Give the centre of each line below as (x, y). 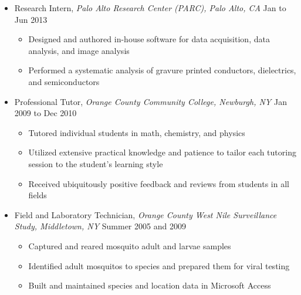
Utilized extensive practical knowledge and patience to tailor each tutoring (162, 152)
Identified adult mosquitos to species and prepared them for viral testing (159, 265)
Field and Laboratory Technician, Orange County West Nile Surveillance (146, 214)
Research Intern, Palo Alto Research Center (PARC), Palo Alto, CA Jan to (150, 8)
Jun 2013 (31, 19)
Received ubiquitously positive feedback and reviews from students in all (159, 183)
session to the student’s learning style (96, 163)
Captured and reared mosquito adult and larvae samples (130, 245)
